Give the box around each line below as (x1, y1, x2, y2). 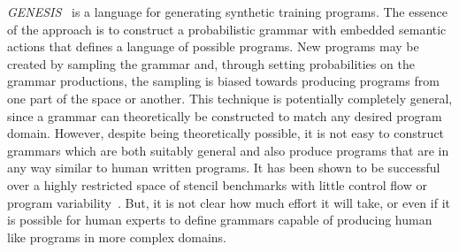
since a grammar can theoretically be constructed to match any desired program (7, 106, 442, 125)
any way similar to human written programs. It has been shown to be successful (7, 158, 440, 177)
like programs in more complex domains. (7, 227, 226, 246)
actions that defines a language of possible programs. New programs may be (7, 37, 419, 56)
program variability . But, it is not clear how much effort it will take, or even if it (7, 193, 450, 211)
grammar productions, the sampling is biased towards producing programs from (7, 72, 440, 90)
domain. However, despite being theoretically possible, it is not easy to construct (7, 124, 445, 142)
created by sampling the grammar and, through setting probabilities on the (7, 54, 415, 73)
